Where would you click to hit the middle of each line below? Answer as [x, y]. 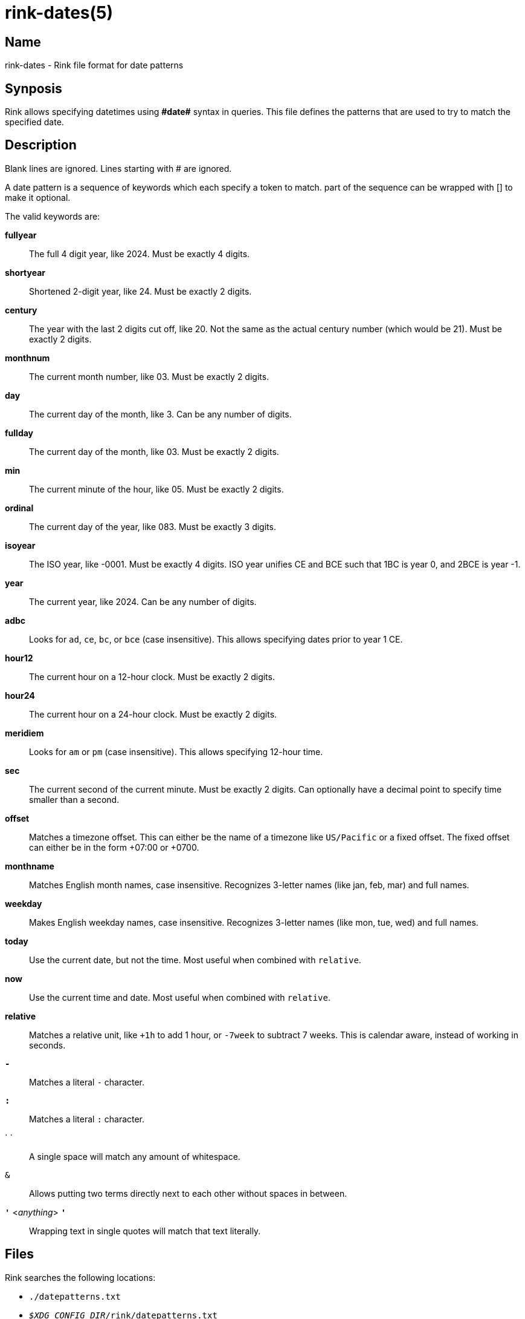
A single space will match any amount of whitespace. [135, 1156]
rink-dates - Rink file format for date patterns [94, 65]
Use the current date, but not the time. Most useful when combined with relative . [195, 960]
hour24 [20, 695]
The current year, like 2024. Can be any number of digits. [143, 601]
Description [41, 145]
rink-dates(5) [59, 13]
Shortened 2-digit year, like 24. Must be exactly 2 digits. [140, 291]
